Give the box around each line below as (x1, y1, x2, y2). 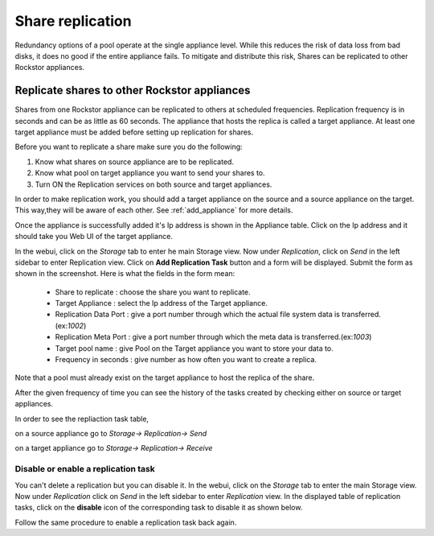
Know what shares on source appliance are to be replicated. (35, 157, 235, 167)
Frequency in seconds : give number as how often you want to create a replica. (55, 355, 317, 365)
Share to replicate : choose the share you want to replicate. (55, 287, 251, 297)
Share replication (14, 12, 132, 30)
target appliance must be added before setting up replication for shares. (14, 127, 254, 137)
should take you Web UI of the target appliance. (14, 232, 173, 241)
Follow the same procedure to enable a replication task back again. (14, 517, 237, 527)
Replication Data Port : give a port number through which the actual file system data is (55, 310, 341, 320)
